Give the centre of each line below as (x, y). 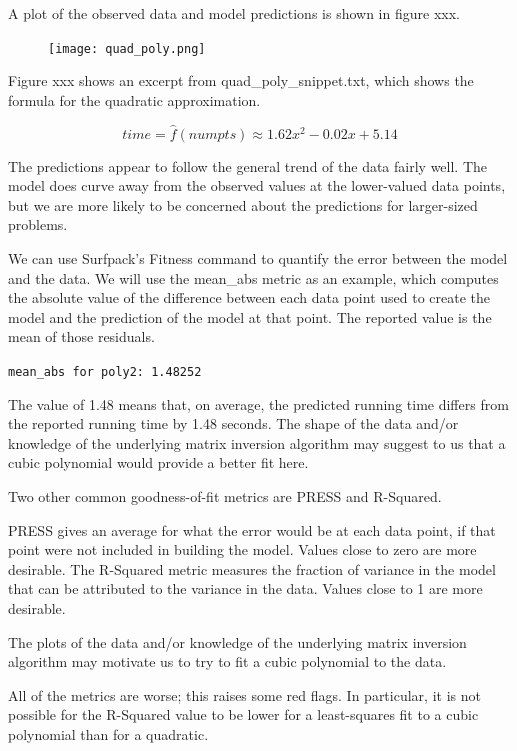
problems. (38, 224)
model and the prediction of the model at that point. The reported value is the (250, 316)
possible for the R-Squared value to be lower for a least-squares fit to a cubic (243, 714)
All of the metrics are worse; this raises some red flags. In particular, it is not (244, 694)
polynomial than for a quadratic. (108, 733)
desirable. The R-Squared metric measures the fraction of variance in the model (252, 568)
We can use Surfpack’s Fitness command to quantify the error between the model (258, 258)
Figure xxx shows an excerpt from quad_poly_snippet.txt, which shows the (241, 80)
